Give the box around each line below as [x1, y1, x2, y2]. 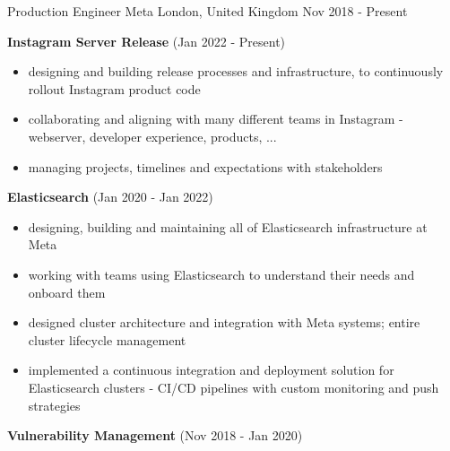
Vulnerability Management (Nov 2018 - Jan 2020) [7, 426, 303, 445]
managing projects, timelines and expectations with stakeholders [28, 157, 383, 176]
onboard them [28, 282, 106, 301]
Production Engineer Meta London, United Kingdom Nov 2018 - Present [7, 2, 408, 20]
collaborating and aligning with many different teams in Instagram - [28, 109, 403, 128]
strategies [28, 395, 81, 414]
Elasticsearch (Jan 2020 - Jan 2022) [7, 187, 213, 206]
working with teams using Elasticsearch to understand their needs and [28, 265, 415, 283]
